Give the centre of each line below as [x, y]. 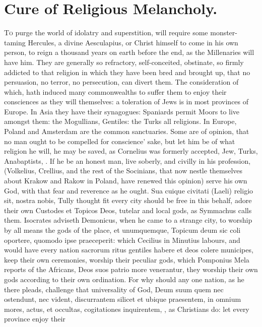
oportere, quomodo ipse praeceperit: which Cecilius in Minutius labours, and [122, 240]
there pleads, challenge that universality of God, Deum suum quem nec [114, 289]
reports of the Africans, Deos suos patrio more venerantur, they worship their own [131, 269]
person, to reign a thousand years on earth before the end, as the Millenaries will [129, 52]
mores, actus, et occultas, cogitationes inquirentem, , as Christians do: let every [127, 309]
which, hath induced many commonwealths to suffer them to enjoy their [115, 91]
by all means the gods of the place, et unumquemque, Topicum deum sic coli [122, 230]
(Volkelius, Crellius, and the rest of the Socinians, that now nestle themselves [123, 171]
